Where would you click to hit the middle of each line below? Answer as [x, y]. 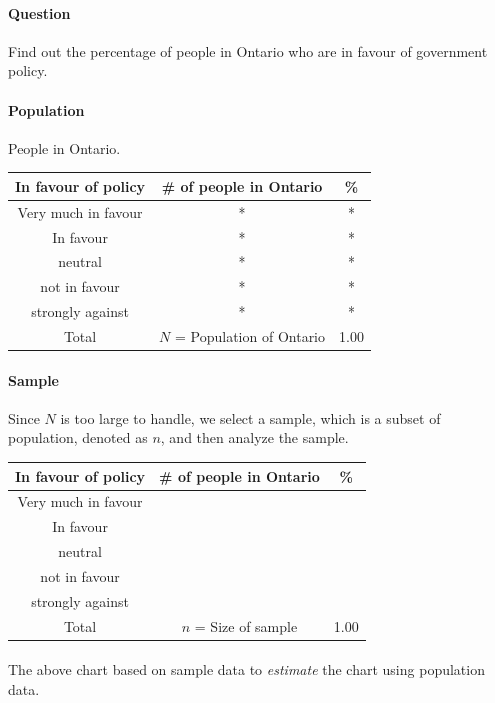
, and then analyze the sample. [254, 437]
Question [39, 12]
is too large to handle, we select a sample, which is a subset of [250, 417]
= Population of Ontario [250, 335]
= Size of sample [246, 625]
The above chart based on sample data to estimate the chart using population [246, 669]
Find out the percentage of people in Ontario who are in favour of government [248, 50]
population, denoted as [78, 437]
